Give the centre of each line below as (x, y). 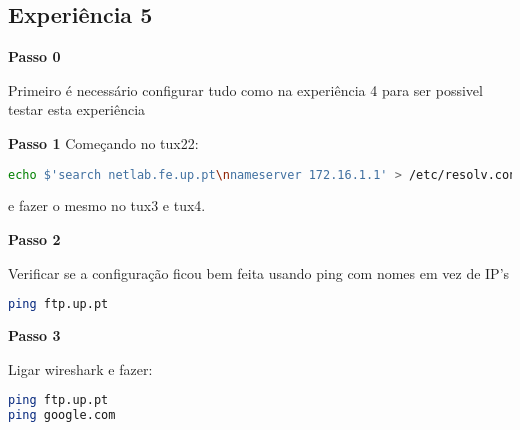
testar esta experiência (77, 109)
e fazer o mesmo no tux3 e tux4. (107, 205)
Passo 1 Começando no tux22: (103, 142)
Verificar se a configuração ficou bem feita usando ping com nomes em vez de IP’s (259, 272)
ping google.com (62, 415)
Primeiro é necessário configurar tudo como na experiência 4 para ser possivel (245, 89)
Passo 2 (34, 239)
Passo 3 (34, 335)
